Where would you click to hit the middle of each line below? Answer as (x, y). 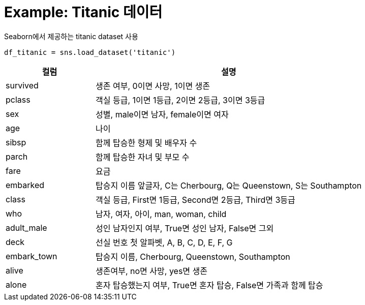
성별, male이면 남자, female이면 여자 (162, 114)
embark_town (32, 256)
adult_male (26, 227)
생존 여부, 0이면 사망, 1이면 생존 (153, 86)
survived (22, 85)
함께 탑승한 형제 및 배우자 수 (146, 143)
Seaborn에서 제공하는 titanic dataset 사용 (71, 36)
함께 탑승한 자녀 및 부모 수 (143, 157)
